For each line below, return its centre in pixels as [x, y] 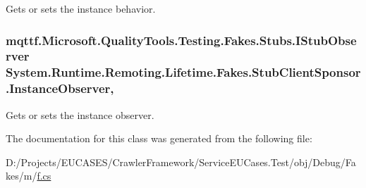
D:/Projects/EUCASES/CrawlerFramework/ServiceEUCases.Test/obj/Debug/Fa [181, 162]
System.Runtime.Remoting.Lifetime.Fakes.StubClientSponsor [183, 72]
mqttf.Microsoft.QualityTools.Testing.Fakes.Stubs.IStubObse [181, 40]
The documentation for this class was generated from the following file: [159, 138]
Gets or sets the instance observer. [80, 114]
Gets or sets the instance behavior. [81, 8]
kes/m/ [22, 176]
